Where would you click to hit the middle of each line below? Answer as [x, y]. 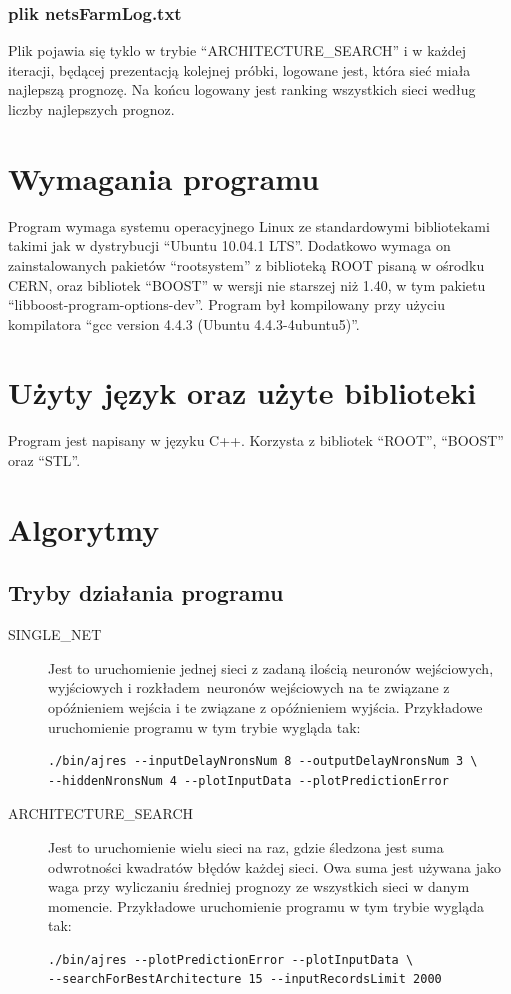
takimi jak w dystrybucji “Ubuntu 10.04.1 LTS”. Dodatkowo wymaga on [229, 245]
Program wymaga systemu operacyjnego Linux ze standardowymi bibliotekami [249, 225]
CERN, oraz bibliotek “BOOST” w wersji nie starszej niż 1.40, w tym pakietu [247, 284]
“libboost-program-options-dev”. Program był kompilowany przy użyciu [226, 304]
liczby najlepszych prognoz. [91, 109]
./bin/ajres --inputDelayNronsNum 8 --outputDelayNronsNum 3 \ [263, 761]
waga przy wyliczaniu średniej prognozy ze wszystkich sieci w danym [259, 886]
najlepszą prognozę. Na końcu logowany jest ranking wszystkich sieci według [242, 89]
